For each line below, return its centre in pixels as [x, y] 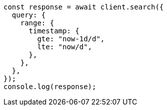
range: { [37, 23]
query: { [29, 15]
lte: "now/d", [65, 47]
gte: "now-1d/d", [71, 39]
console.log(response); [50, 87]
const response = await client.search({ [84, 7]
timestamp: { [54, 31]
